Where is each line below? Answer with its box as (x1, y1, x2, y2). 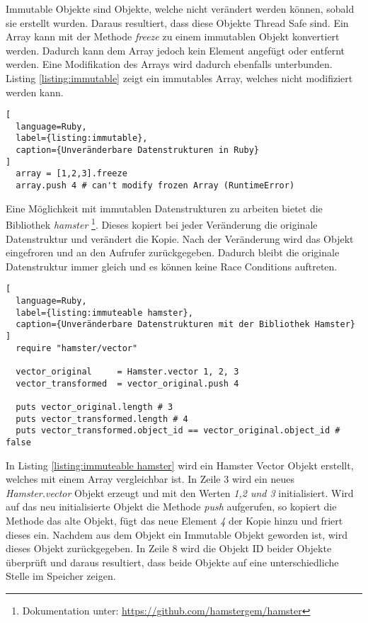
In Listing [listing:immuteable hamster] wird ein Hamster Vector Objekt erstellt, (6, 457, 354, 472)
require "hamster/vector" (16, 343, 138, 353)
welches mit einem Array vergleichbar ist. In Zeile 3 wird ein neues (6, 471, 294, 486)
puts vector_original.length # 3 (16, 401, 173, 412)
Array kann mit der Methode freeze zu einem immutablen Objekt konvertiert (6, 29, 340, 44)
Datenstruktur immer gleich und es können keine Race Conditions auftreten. (6, 258, 338, 273)
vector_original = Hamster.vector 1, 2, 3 (16, 366, 239, 377)
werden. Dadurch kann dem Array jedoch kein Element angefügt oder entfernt (6, 42, 345, 57)
